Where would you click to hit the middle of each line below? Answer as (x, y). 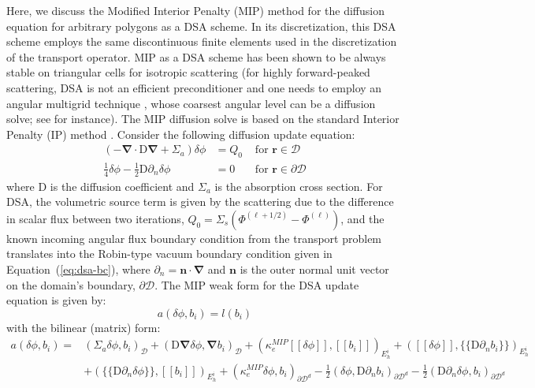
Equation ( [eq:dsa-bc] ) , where (78, 269)
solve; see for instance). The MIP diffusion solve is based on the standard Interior (203, 119)
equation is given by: (56, 300)
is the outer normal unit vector (314, 269)
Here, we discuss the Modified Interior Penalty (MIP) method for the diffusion (195, 10)
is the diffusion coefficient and (122, 186)
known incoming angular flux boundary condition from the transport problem (194, 238)
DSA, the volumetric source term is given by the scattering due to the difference (200, 201)
